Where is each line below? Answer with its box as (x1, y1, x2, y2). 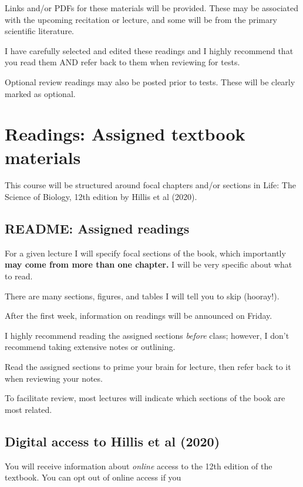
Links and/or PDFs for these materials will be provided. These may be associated (5, 2, 299, 14)
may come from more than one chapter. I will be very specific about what (5, 258, 292, 271)
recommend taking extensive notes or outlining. (5, 341, 176, 353)
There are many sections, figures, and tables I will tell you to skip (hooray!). (5, 289, 280, 302)
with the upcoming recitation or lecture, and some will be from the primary (5, 13, 277, 25)
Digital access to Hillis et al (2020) (5, 432, 220, 450)
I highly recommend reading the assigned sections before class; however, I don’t (5, 329, 289, 341)
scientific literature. (5, 25, 74, 37)
